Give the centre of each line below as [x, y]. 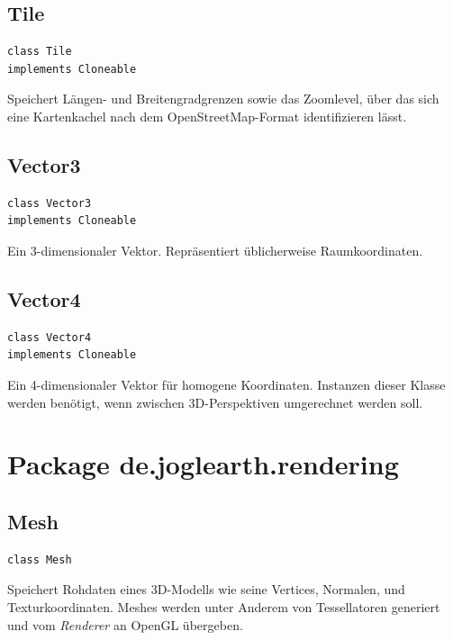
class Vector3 [50, 203]
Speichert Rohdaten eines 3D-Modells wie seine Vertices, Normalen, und [206, 589]
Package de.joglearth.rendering [203, 464]
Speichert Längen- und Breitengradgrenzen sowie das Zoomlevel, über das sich [223, 99]
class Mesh [40, 559]
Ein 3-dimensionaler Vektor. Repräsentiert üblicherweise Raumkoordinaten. [215, 250]
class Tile [40, 52]
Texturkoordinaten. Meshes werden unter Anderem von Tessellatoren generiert [224, 606]
